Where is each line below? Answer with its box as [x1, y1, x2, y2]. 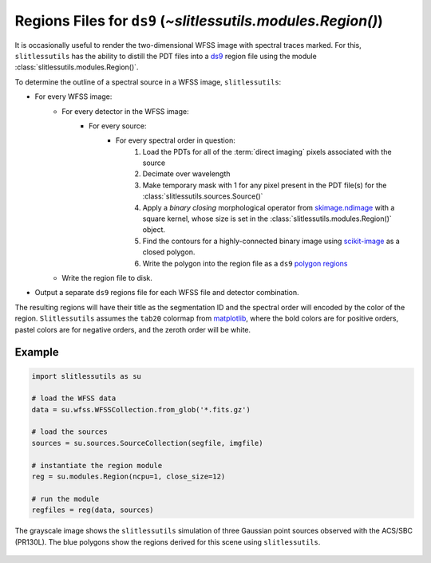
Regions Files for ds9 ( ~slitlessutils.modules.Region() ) [14, 12, 383, 30]
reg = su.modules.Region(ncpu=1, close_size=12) [31, 472, 226, 482]
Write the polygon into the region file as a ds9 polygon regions [142, 258, 348, 268]
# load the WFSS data [31, 394, 117, 403]
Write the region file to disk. [61, 273, 153, 282]
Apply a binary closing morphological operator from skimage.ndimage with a [142, 203, 395, 212]
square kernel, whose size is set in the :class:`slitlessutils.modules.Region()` [142, 214, 393, 223]
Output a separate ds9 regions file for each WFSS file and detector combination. [34, 288, 299, 297]
